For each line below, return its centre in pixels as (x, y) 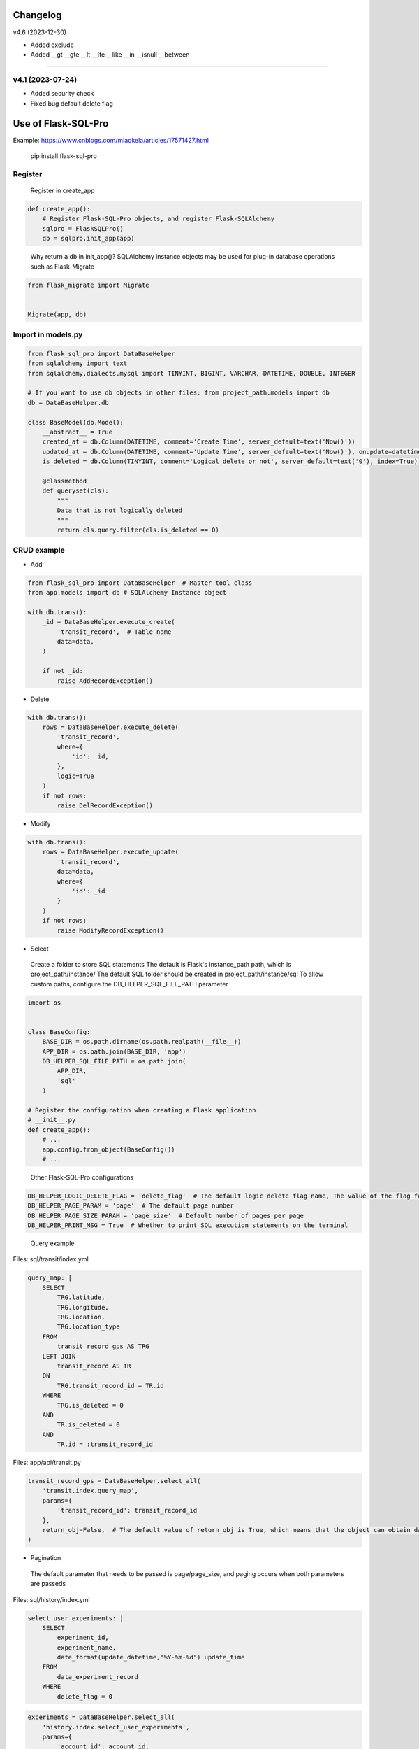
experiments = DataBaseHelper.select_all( (101, 1717)
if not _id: (63, 671)
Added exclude (52, 45)
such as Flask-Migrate (62, 267)
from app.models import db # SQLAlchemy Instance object (127, 593)
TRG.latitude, (81, 1297)
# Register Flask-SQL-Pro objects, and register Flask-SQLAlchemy (159, 219)
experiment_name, (87, 1647)
